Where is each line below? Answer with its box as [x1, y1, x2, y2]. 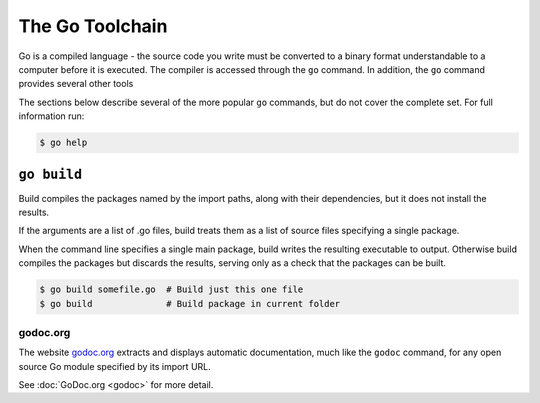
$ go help [39, 137, 88, 149]
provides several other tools [18, 78, 134, 90]
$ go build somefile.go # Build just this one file [39, 284, 304, 295]
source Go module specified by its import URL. [18, 360, 212, 372]
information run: [18, 110, 85, 122]
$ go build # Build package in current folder [39, 298, 341, 309]
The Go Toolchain [18, 15, 168, 37]
